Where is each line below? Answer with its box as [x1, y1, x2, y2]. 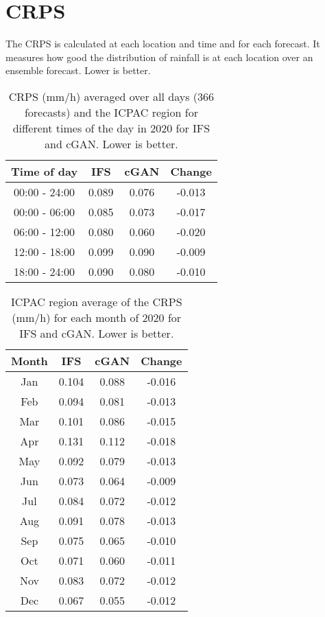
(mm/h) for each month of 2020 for [12, 309, 182, 325]
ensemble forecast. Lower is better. [5, 63, 151, 78]
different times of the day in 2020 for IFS [12, 119, 210, 136]
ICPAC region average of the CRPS [10, 293, 182, 310]
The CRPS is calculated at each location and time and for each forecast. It [5, 36, 320, 51]
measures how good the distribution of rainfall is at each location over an [5, 49, 313, 64]
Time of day [11, 163, 78, 179]
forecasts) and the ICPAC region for [24, 104, 198, 120]
